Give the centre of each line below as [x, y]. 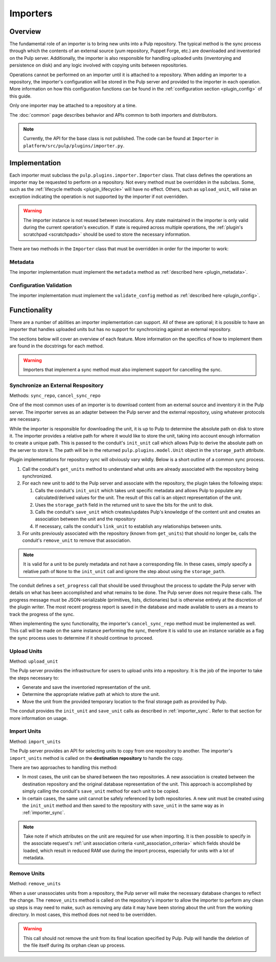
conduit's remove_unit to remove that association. [77, 540]
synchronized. [37, 476]
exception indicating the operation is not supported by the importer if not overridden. [99, 196]
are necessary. [25, 419]
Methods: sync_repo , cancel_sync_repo [55, 396]
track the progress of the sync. [42, 614]
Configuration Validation [41, 285]
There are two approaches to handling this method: [63, 767]
